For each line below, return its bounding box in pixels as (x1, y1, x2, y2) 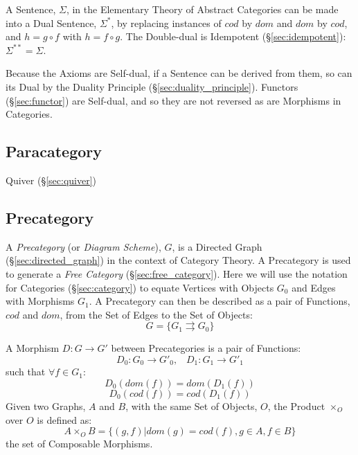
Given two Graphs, (6, 398, 86, 413)
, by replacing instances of (111, 15, 222, 30)
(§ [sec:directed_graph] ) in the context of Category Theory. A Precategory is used (6, 253, 351, 267)
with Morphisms (6, 294, 75, 308)
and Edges (292, 280, 336, 294)
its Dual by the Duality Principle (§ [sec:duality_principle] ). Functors (6, 79, 298, 93)
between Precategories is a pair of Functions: (111, 341, 301, 355)
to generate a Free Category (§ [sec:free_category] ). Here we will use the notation (6, 266, 348, 280)
